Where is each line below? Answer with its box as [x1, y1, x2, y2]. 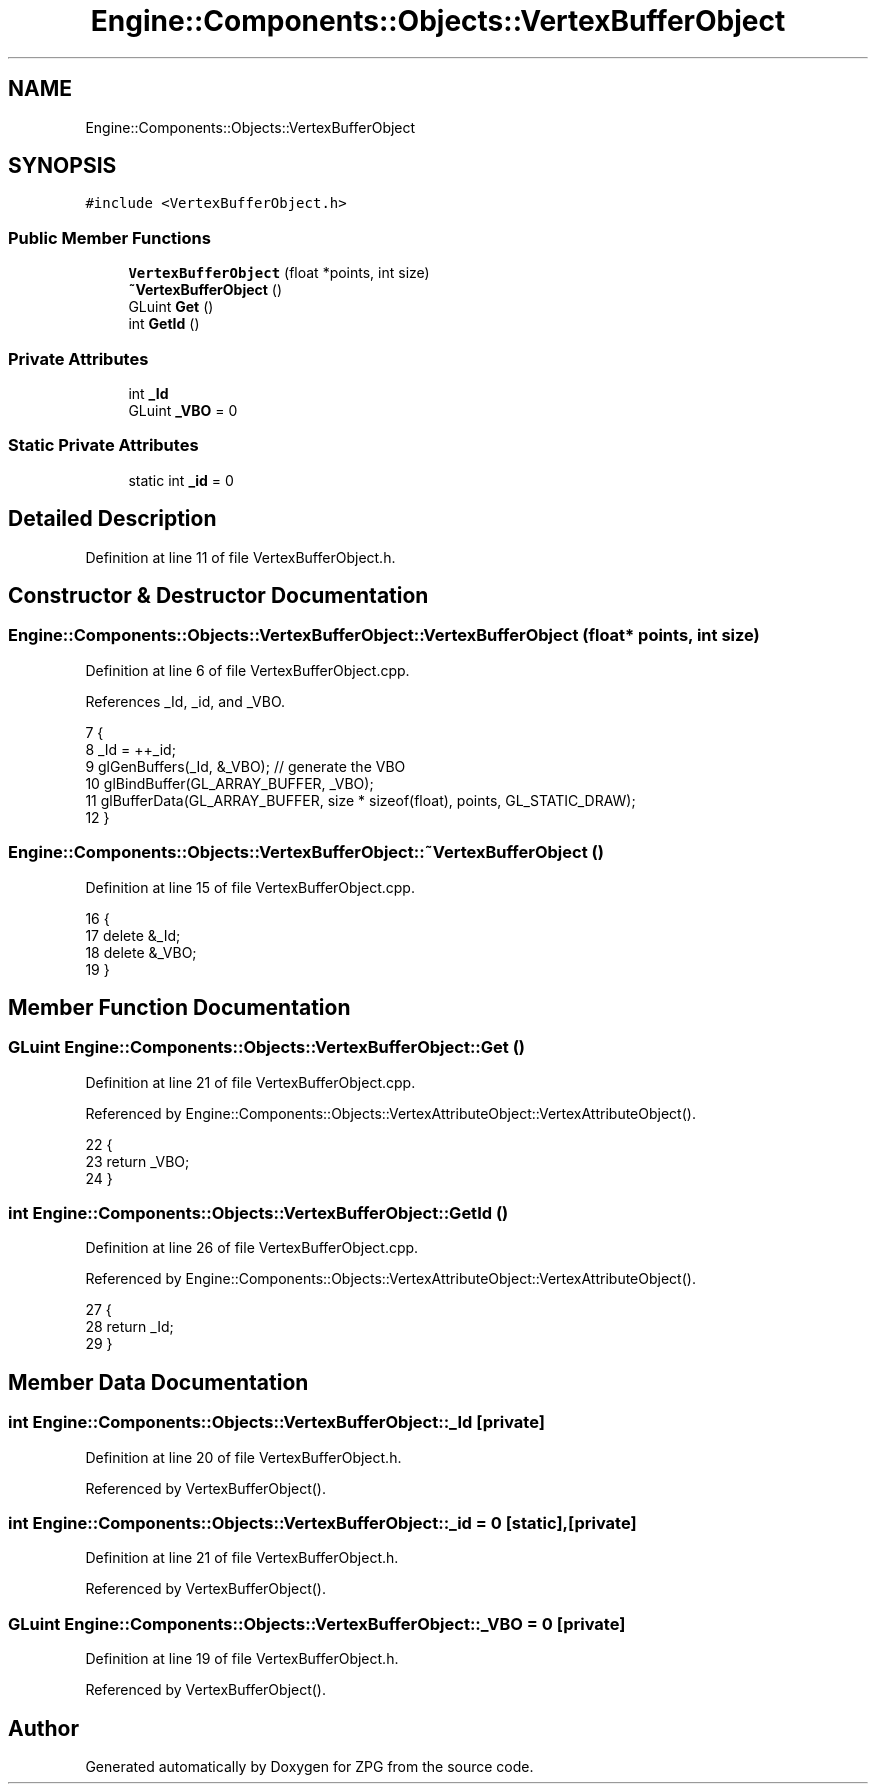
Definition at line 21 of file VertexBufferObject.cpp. [85, 1073, 416, 1091]
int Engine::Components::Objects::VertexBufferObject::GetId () [8, 1203, 509, 1224]
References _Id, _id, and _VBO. [85, 692, 286, 710]
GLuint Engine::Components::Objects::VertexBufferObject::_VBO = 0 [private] [8, 1613, 626, 1634]
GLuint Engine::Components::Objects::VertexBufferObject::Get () [8, 1037, 526, 1058]
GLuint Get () [128, 298, 214, 316]
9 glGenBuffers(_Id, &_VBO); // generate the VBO [85, 757, 406, 775]
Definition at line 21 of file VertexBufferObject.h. [85, 1549, 399, 1567]
